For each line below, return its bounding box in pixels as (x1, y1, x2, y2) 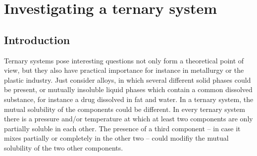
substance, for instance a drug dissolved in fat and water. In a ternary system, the (4, 94, 254, 104)
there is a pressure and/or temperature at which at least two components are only (4, 113, 253, 124)
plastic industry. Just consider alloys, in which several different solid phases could (4, 74, 251, 85)
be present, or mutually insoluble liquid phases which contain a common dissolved (4, 84, 253, 95)
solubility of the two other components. (4, 142, 123, 153)
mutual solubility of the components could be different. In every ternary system (4, 104, 245, 114)
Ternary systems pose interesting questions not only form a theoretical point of (4, 55, 244, 65)
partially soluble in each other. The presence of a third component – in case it (4, 123, 241, 133)
